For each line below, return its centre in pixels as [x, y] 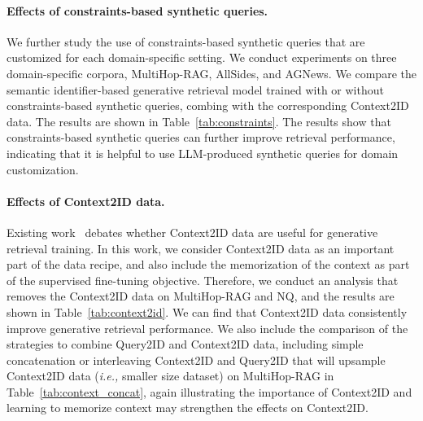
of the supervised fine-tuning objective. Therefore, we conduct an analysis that [203, 280]
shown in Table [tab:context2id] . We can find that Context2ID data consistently [207, 311]
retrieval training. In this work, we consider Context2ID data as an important [201, 248]
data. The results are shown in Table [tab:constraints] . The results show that [199, 121]
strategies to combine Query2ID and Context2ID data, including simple [185, 344]
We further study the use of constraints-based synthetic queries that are [186, 41]
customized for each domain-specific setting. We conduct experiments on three [202, 57]
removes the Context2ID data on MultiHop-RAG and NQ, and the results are [201, 296]
